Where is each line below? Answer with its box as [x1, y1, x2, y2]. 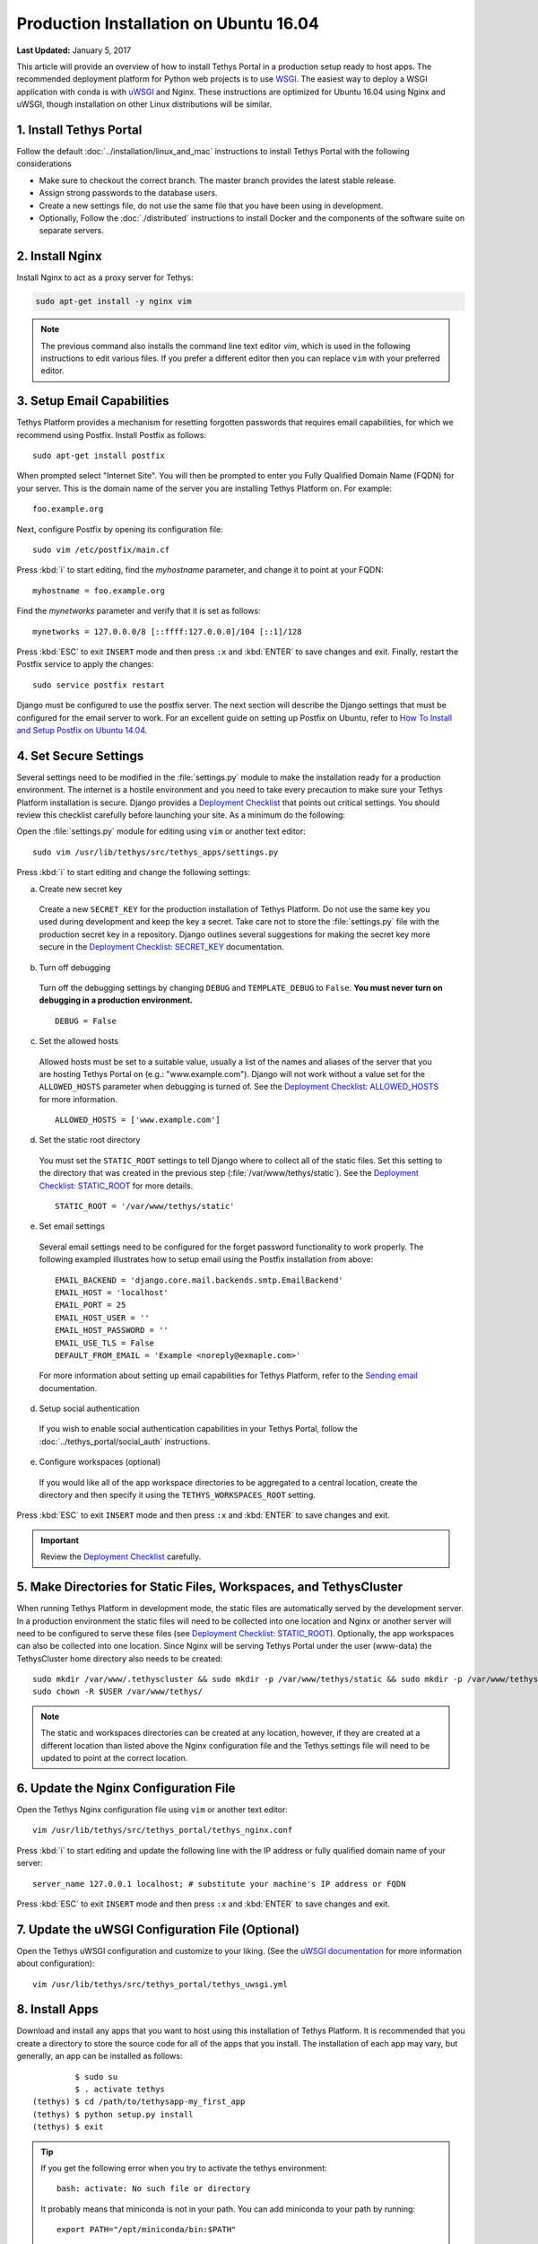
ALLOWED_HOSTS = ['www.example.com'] [55, 1115, 221, 1126]
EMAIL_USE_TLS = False [55, 1337, 155, 1348]
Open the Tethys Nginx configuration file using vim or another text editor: [16, 1804, 289, 1815]
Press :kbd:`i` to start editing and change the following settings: [16, 867, 251, 878]
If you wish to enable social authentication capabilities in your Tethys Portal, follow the [39, 1424, 358, 1434]
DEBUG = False [55, 1015, 117, 1026]
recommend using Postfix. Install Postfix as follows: [16, 429, 206, 440]
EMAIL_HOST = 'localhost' [55, 1287, 169, 1297]
